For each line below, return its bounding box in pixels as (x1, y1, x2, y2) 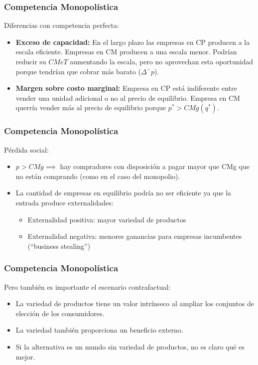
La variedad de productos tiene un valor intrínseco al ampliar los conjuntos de (15, 298, 255, 309)
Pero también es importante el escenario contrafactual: (4, 281, 171, 292)
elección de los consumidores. (15, 308, 105, 318)
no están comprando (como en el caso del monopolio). (15, 171, 180, 181)
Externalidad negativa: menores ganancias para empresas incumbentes (27, 231, 242, 241)
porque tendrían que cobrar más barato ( (15, 66, 141, 76)
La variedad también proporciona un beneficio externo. (15, 325, 183, 335)
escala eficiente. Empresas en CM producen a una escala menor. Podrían (15, 46, 237, 57)
